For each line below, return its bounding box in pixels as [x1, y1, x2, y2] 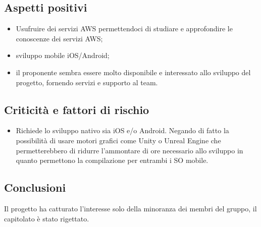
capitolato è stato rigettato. [4, 213, 89, 223]
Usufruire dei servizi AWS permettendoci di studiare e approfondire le [16, 23, 233, 34]
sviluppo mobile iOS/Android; [16, 50, 110, 61]
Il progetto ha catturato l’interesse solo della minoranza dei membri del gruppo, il [4, 203, 257, 213]
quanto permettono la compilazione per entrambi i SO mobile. [16, 155, 208, 165]
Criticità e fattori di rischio [4, 101, 149, 117]
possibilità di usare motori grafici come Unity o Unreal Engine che [16, 135, 221, 145]
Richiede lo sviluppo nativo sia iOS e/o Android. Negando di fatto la [16, 125, 229, 136]
